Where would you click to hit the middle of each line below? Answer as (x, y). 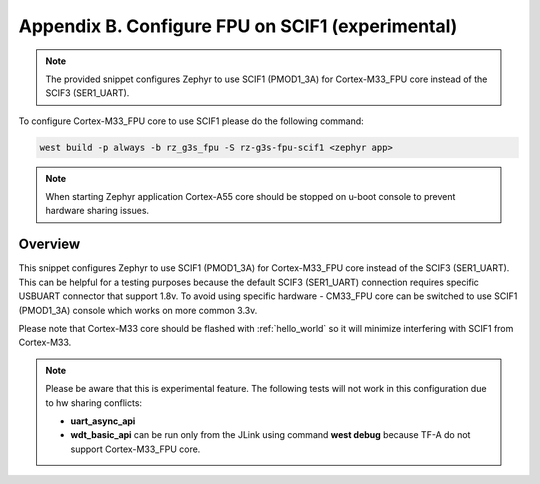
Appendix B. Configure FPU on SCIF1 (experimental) (238, 26)
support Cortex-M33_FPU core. (135, 449)
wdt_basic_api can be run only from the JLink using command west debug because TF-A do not (270, 435)
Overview (49, 244)
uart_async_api (103, 421)
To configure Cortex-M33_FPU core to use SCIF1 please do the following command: (191, 121)
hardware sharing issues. (97, 211)
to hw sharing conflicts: (94, 402)
